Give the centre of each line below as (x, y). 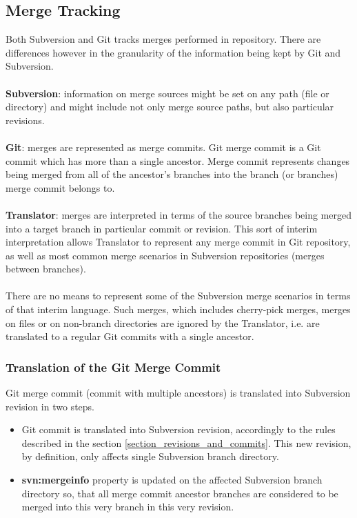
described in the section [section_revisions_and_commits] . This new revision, (186, 442)
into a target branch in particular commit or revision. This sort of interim (162, 228)
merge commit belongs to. (60, 187)
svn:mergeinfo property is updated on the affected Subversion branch (172, 480)
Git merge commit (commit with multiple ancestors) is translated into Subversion (178, 393)
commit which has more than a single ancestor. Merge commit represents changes (178, 160)
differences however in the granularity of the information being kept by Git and (173, 52)
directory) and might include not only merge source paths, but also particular (170, 107)
